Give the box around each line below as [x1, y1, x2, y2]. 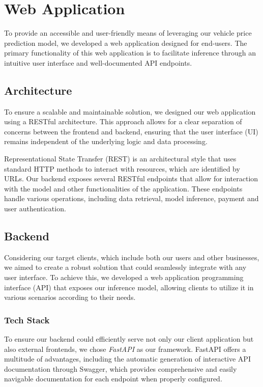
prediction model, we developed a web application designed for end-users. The [4, 37, 247, 48]
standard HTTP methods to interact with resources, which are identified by [4, 163, 240, 174]
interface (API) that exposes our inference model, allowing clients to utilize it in [4, 282, 254, 292]
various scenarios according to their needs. [4, 292, 136, 302]
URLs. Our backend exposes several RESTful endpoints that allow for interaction [4, 173, 258, 184]
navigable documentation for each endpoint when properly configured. [4, 373, 222, 384]
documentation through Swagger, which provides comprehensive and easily [4, 363, 237, 374]
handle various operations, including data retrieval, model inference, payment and [4, 193, 259, 204]
